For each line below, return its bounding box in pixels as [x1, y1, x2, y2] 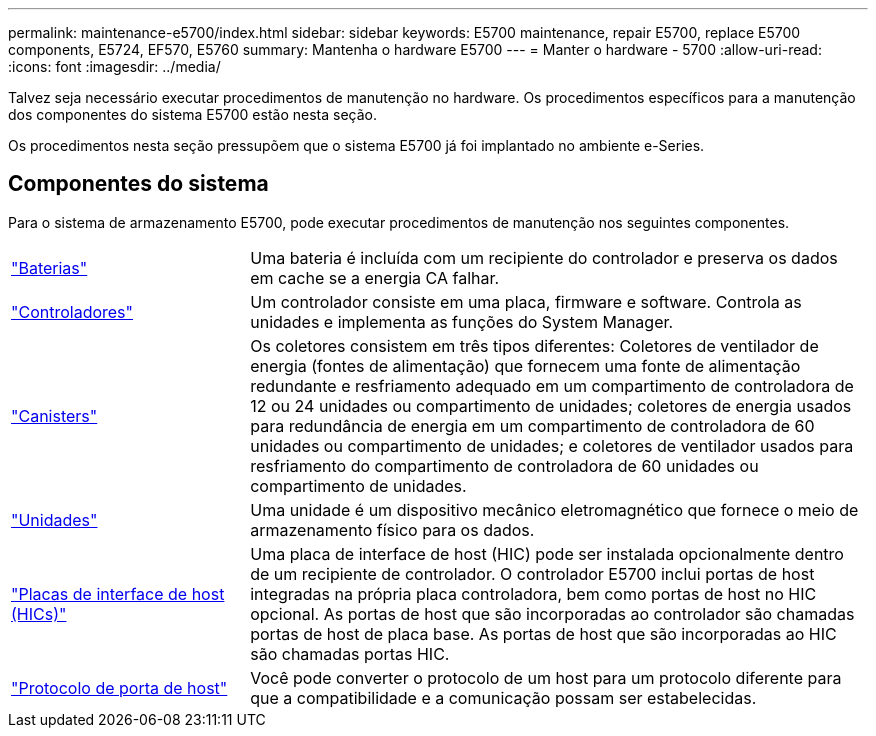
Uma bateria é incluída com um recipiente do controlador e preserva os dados [250, 247, 838, 268]
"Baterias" [11, 257, 88, 278]
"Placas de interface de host [11, 583, 225, 604]
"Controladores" [11, 301, 134, 322]
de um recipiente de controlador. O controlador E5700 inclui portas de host [250, 563, 815, 584]
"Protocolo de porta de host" [11, 677, 228, 698]
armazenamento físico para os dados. [250, 519, 535, 540]
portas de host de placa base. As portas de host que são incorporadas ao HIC [250, 623, 837, 644]
